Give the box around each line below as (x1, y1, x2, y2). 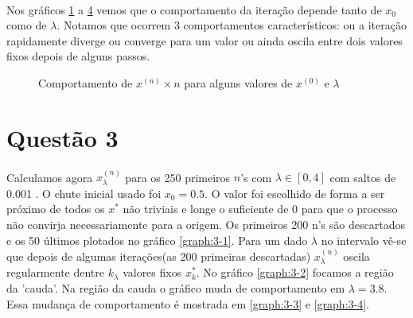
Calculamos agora (6, 169, 93, 185)
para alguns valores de (184, 74, 293, 91)
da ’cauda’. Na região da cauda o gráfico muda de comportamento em (6, 279, 345, 296)
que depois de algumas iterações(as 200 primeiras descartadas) (6, 247, 311, 264)
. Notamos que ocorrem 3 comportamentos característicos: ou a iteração (56, 17, 407, 33)
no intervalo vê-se (321, 231, 407, 248)
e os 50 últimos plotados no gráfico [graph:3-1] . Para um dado (6, 231, 308, 248)
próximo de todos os (6, 200, 105, 217)
